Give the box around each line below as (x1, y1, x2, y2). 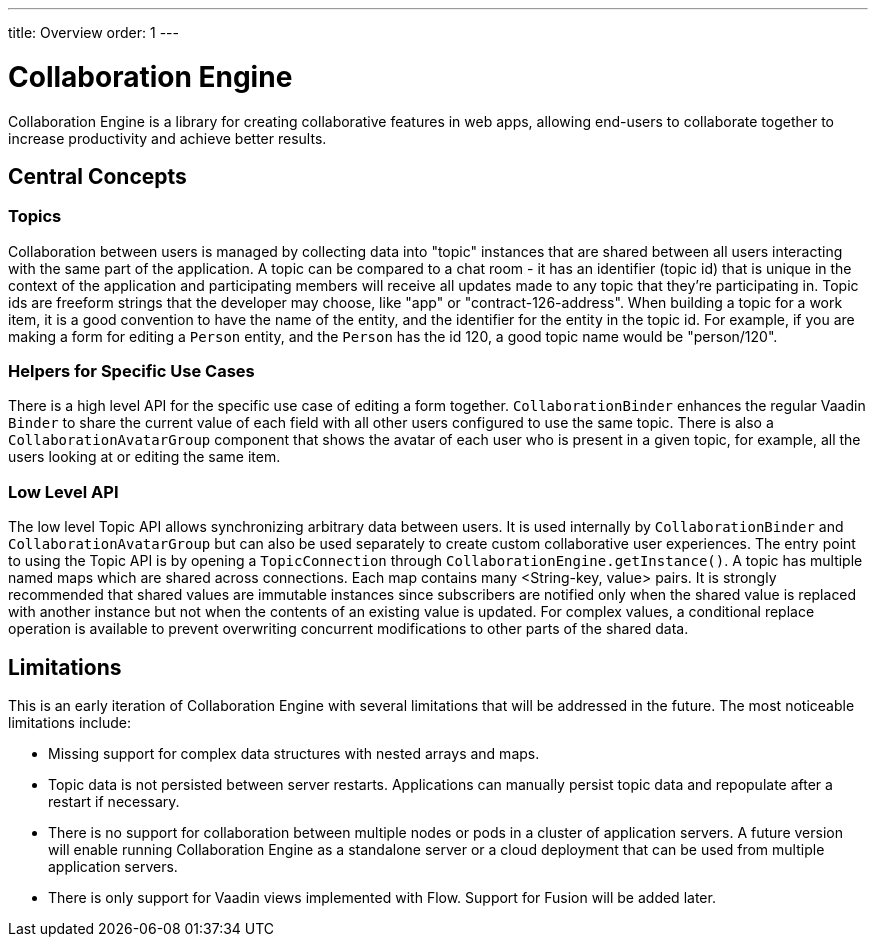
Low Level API (8, 481, 119, 502)
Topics (8, 206, 62, 227)
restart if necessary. (48, 793, 180, 811)
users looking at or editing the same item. (8, 448, 281, 466)
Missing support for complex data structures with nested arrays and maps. (48, 745, 540, 763)
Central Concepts (8, 163, 187, 189)
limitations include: (8, 714, 132, 732)
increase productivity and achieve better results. (8, 129, 327, 147)
